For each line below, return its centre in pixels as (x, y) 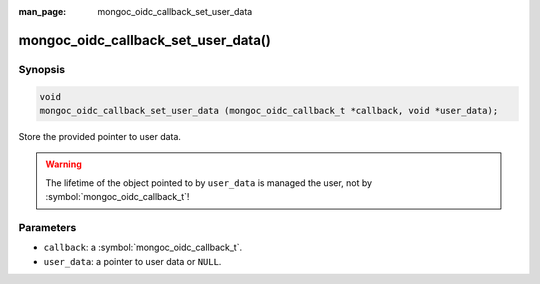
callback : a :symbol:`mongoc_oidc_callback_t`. (143, 247)
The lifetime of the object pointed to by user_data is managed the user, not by (209, 182)
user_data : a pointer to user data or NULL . (132, 261)
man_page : (42, 11)
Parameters (47, 227)
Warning (63, 164)
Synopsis (41, 69)
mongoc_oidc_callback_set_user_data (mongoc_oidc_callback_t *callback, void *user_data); (269, 110)
